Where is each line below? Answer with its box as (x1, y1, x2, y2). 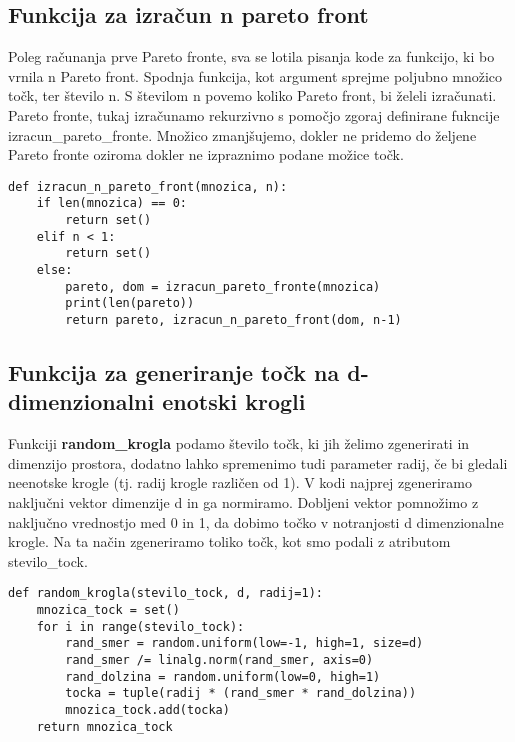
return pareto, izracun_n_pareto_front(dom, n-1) (65, 313, 402, 328)
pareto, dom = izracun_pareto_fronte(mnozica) (65, 279, 381, 294)
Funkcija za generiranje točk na (8, 357, 340, 388)
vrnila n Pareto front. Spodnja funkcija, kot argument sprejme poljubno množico (8, 65, 503, 86)
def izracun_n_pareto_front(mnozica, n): (8, 179, 288, 194)
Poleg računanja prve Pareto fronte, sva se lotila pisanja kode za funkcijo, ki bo (8, 46, 495, 67)
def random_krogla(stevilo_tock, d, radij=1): (8, 586, 323, 601)
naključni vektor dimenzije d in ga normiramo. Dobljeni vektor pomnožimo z (8, 492, 479, 513)
